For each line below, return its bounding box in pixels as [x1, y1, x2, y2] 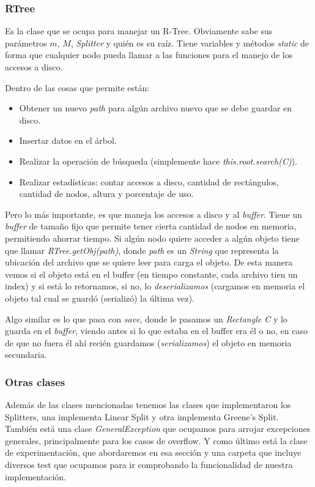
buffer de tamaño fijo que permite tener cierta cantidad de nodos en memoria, [5, 220, 297, 232]
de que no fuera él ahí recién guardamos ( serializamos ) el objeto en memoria [5, 336, 292, 349]
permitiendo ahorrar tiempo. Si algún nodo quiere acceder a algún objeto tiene [5, 231, 300, 244]
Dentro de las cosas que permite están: [5, 81, 150, 94]
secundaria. [5, 348, 47, 361]
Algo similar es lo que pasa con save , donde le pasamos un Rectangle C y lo [5, 312, 287, 325]
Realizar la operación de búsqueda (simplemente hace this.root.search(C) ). [19, 154, 297, 167]
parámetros [5, 36, 47, 49]
